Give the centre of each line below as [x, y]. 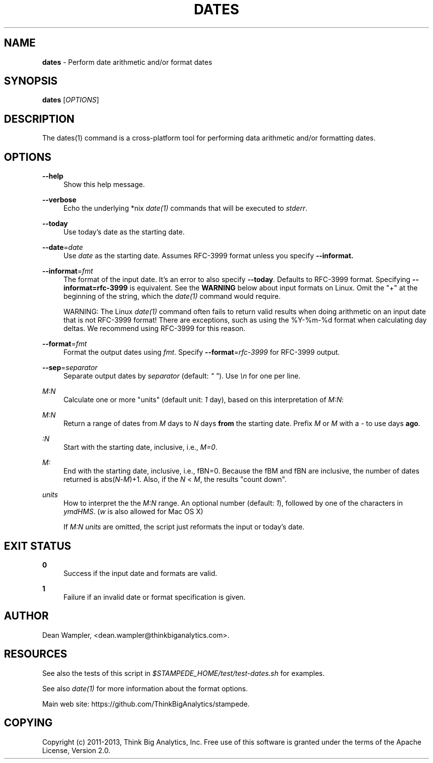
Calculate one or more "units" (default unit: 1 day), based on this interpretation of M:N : [204, 400]
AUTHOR [26, 616]
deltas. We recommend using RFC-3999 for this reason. [154, 329]
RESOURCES [36, 654]
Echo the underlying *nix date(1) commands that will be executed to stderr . [185, 208]
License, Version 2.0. [76, 750]
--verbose [59, 200]
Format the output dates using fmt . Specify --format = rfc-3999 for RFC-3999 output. [202, 352]
